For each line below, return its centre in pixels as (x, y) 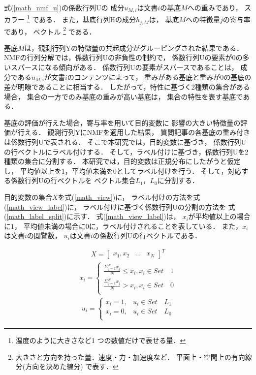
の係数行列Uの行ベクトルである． (147, 235)
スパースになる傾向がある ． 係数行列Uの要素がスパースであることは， (124, 67)
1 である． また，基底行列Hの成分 (81, 19)
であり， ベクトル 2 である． (50, 31)
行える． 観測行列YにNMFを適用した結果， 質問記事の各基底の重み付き (134, 132)
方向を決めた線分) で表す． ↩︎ (72, 366)
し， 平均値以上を (33, 171)
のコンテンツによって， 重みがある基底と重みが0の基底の (159, 77)
